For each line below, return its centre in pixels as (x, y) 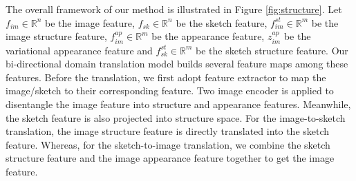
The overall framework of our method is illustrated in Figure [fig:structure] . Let (174, 9)
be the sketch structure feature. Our (272, 50)
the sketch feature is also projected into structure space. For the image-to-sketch (176, 117)
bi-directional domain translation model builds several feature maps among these (177, 64)
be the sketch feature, (222, 22)
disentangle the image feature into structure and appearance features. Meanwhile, (178, 104)
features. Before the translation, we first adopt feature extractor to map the (166, 77)
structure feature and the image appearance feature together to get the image (170, 158)
